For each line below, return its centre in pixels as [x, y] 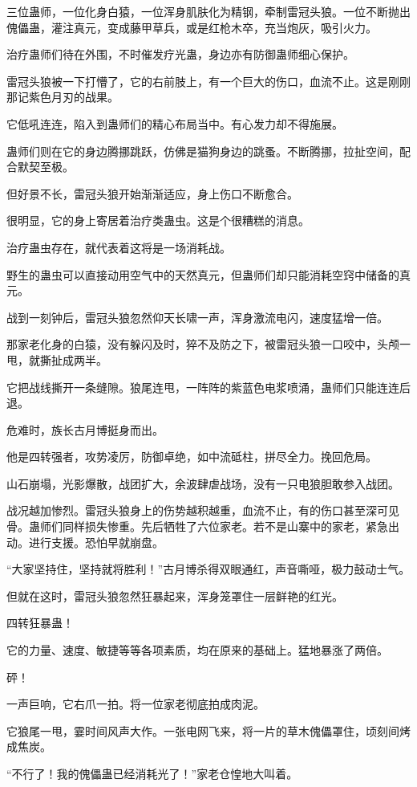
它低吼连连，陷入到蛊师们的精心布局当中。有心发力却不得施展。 [175, 123]
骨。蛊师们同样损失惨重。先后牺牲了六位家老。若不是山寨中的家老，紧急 [197, 526]
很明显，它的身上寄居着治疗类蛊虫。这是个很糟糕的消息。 [158, 220]
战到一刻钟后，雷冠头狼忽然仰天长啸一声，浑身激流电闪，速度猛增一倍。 [197, 317]
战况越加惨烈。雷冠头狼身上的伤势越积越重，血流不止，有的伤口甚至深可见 [203, 510]
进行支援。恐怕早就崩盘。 [96, 542]
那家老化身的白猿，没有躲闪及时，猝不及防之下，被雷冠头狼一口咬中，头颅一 [208, 344]
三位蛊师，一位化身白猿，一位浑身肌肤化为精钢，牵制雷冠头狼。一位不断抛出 [208, 11]
